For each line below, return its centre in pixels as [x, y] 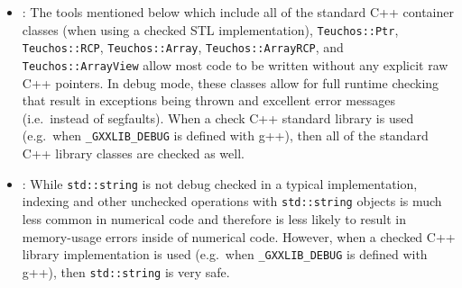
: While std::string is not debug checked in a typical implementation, [220, 183]
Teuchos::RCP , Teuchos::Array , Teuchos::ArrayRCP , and [183, 47]
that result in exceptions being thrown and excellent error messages [208, 100]
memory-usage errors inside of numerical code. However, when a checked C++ [239, 236]
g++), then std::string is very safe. [126, 271]
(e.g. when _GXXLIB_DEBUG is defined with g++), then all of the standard [225, 135]
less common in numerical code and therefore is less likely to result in [214, 218]
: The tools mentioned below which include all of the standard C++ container [238, 12]
